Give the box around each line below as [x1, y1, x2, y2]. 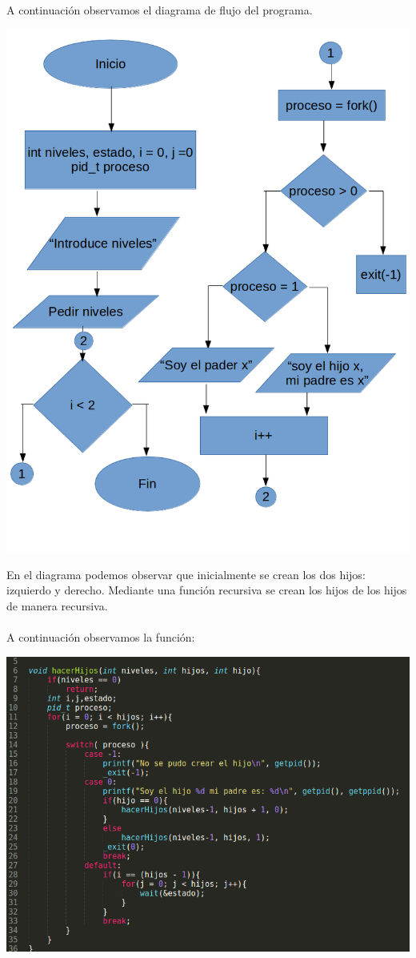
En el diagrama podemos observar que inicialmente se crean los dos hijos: [6, 566, 366, 582]
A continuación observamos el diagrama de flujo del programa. [6, 2, 313, 18]
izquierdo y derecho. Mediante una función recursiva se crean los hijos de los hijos [6, 582, 407, 598]
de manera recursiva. [6, 597, 108, 614]
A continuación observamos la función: [6, 629, 195, 646]
